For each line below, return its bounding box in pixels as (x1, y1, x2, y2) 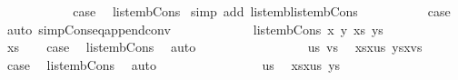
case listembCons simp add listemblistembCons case (73, 2, 451, 20)
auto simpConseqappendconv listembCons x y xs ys (6, 19, 383, 38)
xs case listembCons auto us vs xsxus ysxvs (6, 37, 423, 56)
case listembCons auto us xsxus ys (6, 55, 341, 74)
